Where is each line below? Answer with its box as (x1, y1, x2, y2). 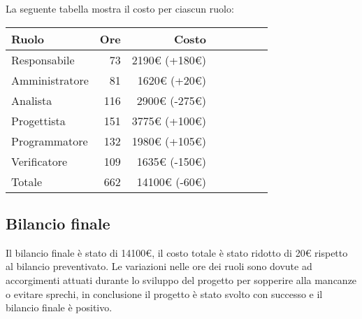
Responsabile (11, 51, 75, 68)
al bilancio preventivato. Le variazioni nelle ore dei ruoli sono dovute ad (6, 259, 312, 274)
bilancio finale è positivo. (6, 300, 113, 315)
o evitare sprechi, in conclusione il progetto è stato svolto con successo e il (6, 286, 323, 301)
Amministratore (11, 71, 89, 88)
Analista (11, 92, 52, 108)
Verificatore (11, 153, 68, 169)
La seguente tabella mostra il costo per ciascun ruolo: (6, 1, 234, 15)
